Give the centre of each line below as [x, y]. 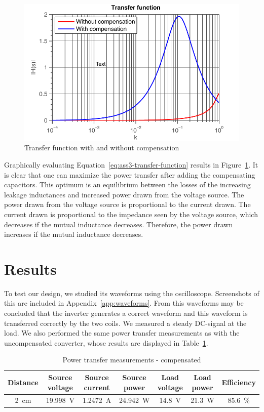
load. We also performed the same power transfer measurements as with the [122, 333]
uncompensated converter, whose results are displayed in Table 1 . [106, 342]
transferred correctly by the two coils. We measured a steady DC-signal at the [125, 323]
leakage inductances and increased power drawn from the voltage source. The [124, 194]
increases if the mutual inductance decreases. [74, 234]
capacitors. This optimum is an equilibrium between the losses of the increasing [127, 184]
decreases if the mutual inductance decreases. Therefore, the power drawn [119, 224]
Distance [23, 382]
